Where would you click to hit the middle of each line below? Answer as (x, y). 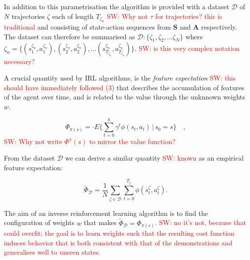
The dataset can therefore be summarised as (70, 36)
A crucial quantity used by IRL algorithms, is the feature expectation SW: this (120, 77)
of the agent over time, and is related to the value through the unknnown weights (125, 97)
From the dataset (29, 158)
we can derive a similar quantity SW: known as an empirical (154, 158)
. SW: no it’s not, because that (200, 222)
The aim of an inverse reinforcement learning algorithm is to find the (106, 213)
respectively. (219, 27)
